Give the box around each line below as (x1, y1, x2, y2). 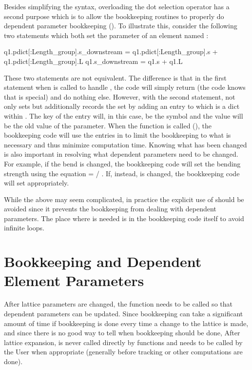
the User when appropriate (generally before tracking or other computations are (4, 347, 243, 357)
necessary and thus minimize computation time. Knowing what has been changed (4, 139, 247, 149)
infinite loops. (4, 223, 44, 233)
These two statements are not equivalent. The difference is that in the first (4, 72, 227, 82)
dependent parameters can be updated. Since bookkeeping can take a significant (4, 308, 243, 318)
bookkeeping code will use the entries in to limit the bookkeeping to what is (4, 130, 231, 140)
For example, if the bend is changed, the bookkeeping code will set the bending (4, 158, 241, 168)
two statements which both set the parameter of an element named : (4, 30, 209, 40)
